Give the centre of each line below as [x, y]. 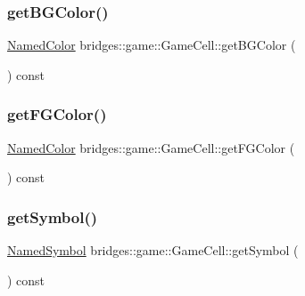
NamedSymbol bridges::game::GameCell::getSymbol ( [153, 250]
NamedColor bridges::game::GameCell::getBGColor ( [152, 45]
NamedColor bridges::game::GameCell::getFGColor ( [151, 147]
